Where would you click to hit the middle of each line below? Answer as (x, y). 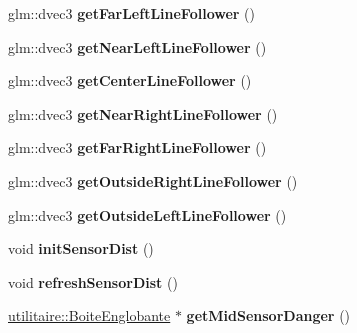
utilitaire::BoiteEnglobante (89, 315)
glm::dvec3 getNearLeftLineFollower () (137, 46)
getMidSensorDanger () (268, 315)
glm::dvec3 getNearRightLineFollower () (143, 113)
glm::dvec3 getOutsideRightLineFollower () (153, 180)
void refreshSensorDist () (93, 281)
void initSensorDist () (81, 248)
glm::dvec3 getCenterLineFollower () (130, 80)
